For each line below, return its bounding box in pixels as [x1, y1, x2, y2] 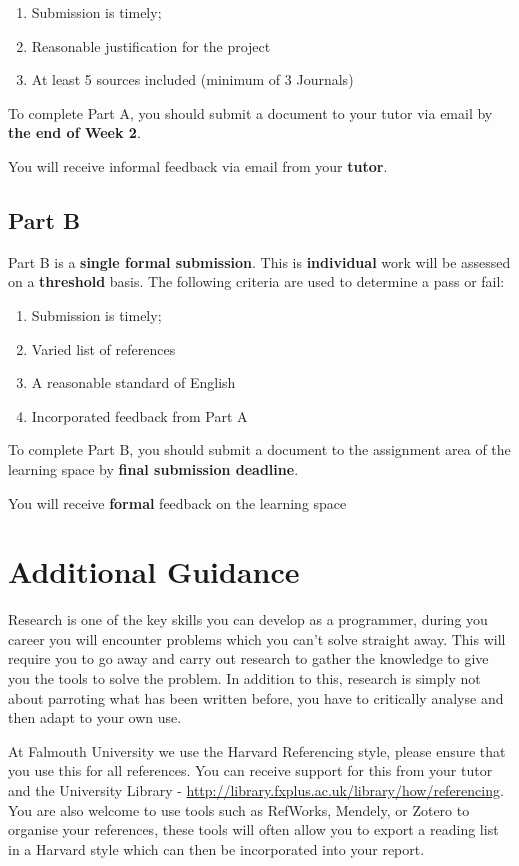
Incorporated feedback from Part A [31, 405, 248, 426]
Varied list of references [31, 338, 176, 359]
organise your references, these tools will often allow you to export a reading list [8, 819, 499, 840]
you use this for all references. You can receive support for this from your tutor [8, 760, 493, 781]
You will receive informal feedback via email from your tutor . [8, 155, 388, 176]
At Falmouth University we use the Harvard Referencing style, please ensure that [8, 740, 506, 761]
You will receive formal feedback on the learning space [8, 492, 347, 513]
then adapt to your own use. [8, 707, 182, 728]
